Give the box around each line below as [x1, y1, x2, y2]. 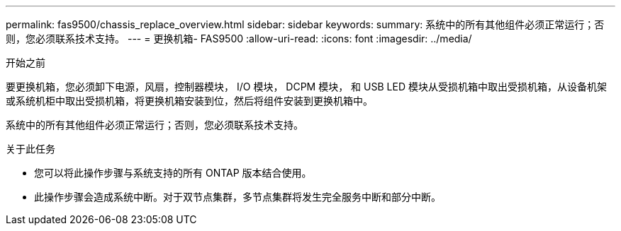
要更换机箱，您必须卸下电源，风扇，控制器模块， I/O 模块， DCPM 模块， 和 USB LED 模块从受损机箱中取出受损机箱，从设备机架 [6, 81, 607, 93]
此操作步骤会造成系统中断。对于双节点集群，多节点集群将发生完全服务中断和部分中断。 [34, 191, 441, 203]
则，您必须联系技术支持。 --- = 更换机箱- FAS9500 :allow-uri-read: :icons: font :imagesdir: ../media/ [6, 32, 472, 45]
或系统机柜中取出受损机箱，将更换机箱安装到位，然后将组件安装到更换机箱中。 [6, 95, 373, 107]
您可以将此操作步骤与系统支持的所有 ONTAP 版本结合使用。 [34, 167, 312, 179]
